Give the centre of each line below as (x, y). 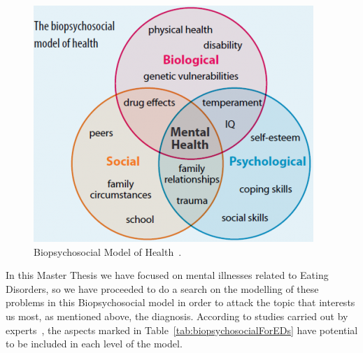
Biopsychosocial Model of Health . (108, 251)
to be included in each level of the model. (94, 344)
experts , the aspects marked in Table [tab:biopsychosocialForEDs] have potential (182, 330)
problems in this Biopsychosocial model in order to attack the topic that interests (180, 302)
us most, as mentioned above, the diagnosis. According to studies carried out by (177, 316)
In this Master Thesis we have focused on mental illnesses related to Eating (167, 275)
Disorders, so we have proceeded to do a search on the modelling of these (162, 288)
